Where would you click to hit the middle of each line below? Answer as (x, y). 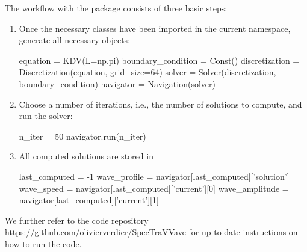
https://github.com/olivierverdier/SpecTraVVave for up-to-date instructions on (151, 232)
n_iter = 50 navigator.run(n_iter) (82, 136)
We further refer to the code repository (77, 220)
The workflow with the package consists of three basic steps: (116, 8)
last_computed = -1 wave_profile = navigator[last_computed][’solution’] (154, 176)
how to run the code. (43, 243)
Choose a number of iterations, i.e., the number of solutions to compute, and (160, 104)
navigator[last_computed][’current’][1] (89, 200)
